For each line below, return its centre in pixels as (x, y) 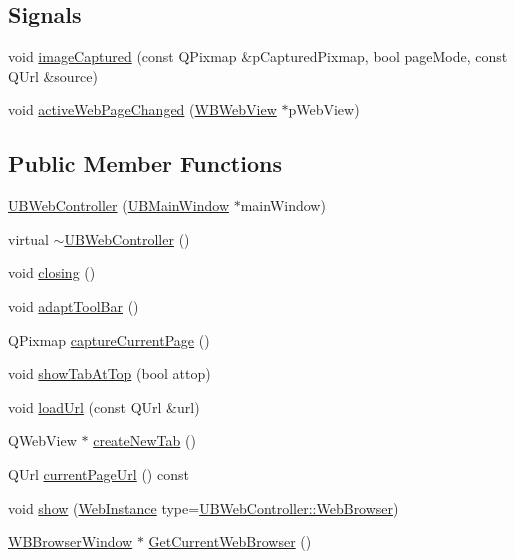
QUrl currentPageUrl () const (98, 473)
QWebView (42, 440)
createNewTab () (144, 440)
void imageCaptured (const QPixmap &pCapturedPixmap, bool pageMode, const (258, 56)
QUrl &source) (53, 75)
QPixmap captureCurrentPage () (109, 339)
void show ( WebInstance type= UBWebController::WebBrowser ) (203, 507)
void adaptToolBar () (73, 305)
